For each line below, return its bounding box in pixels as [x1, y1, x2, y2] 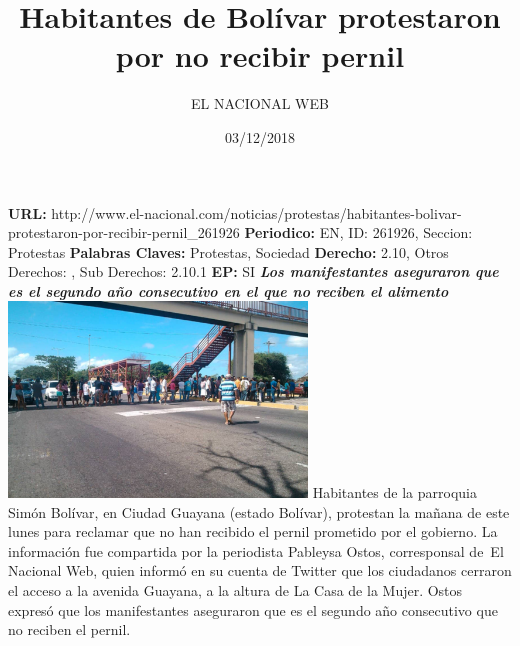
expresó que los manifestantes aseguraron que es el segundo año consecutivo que [8, 599, 498, 620]
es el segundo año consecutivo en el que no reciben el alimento [8, 280, 449, 301]
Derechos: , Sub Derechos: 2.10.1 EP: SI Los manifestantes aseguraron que [8, 261, 499, 282]
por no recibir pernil [115, 35, 405, 76]
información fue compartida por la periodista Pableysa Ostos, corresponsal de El [8, 540, 504, 561]
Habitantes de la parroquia [312, 482, 477, 503]
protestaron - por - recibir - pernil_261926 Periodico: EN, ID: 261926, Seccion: [8, 222, 473, 243]
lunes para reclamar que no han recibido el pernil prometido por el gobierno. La [8, 521, 498, 542]
